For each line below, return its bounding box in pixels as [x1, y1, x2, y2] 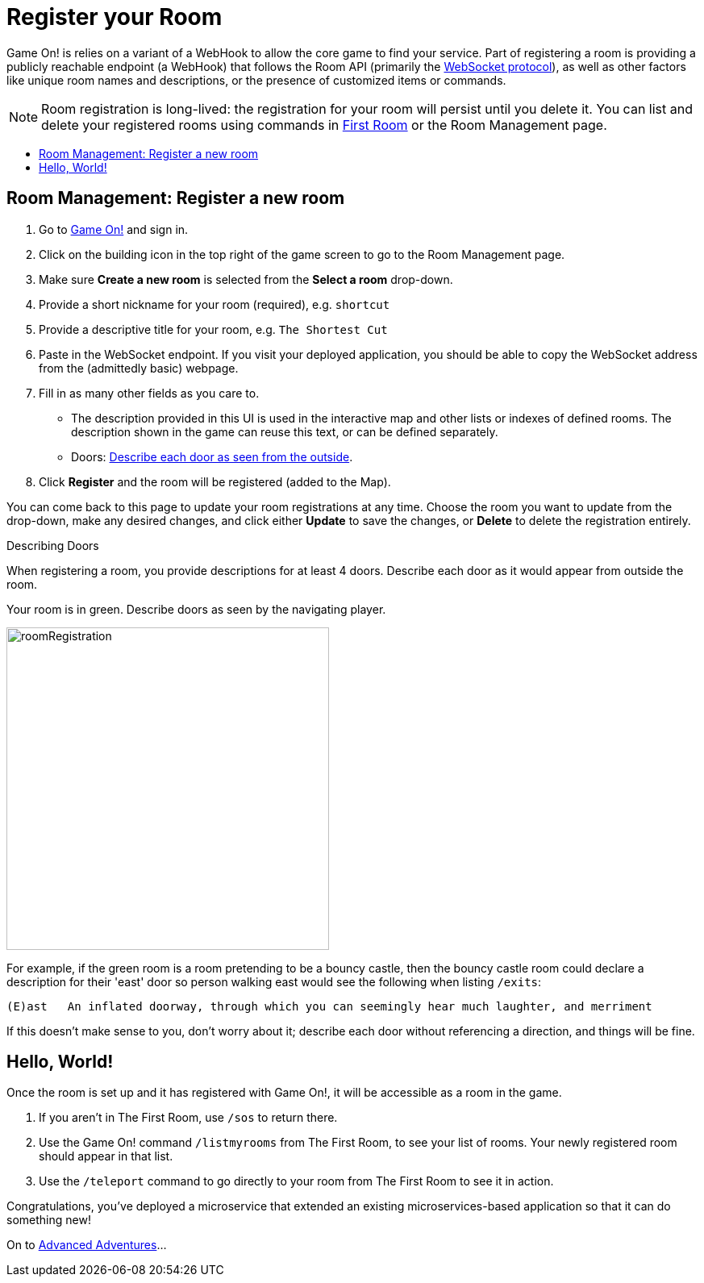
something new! [6, 1213, 91, 1227]
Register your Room [6, 3, 223, 31]
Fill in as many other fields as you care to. [39, 385, 260, 400]
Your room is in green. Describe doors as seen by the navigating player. [6, 602, 386, 616]
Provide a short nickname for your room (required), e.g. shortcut [39, 297, 390, 311]
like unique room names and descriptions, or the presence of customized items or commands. [6, 73, 506, 87]
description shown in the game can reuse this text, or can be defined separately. [71, 424, 498, 439]
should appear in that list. [39, 1149, 173, 1164]
